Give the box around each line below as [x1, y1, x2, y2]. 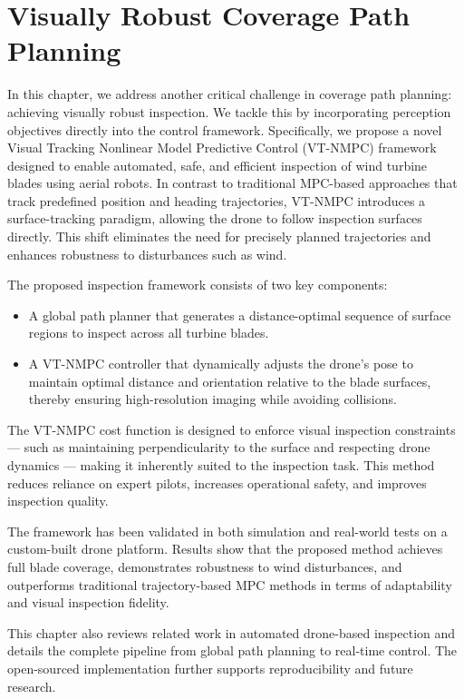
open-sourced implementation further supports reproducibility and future [7, 658, 413, 677]
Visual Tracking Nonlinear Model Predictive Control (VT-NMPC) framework [7, 138, 437, 157]
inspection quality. [7, 491, 109, 510]
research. [7, 676, 56, 695]
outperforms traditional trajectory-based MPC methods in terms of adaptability [7, 575, 452, 594]
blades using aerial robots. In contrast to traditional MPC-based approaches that [7, 173, 458, 192]
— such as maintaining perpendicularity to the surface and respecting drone [7, 438, 430, 457]
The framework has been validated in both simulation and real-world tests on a [7, 521, 448, 540]
